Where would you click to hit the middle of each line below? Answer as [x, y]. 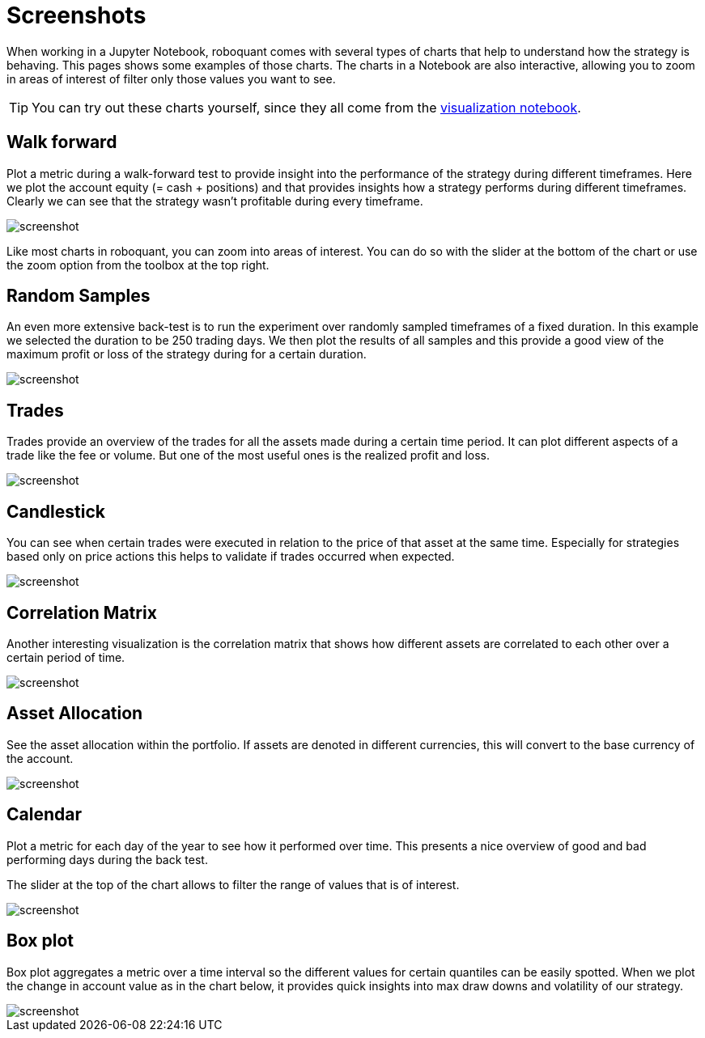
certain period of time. [66, 657]
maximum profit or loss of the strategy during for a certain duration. [187, 354]
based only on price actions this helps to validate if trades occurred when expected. [231, 557]
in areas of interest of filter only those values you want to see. [171, 78]
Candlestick [56, 511]
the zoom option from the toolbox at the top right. [138, 265]
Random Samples [79, 296]
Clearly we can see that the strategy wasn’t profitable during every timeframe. [215, 201]
